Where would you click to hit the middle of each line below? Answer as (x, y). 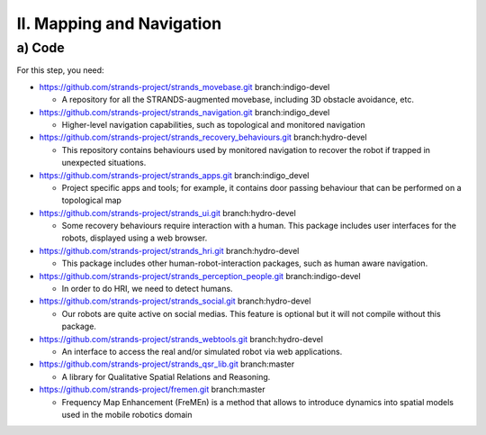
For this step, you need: (60, 70)
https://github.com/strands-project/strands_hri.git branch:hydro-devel (169, 250)
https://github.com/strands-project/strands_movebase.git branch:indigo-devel (184, 86)
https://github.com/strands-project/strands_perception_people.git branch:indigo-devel (200, 276)
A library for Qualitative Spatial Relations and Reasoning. (166, 376)
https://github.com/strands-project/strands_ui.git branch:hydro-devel (167, 213)
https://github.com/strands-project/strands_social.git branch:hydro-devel (175, 301)
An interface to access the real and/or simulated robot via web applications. (202, 351)
